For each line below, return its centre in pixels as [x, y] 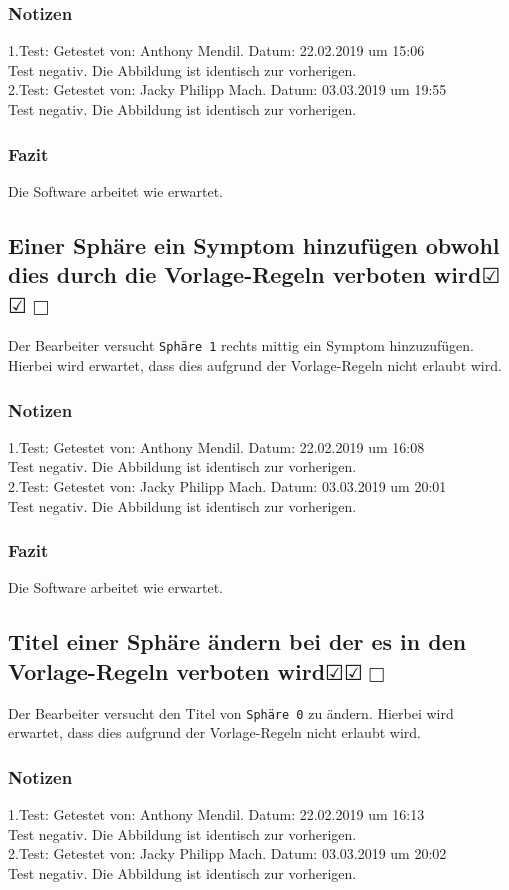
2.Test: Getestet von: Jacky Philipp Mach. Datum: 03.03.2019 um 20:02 [227, 853]
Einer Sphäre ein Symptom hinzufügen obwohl [254, 244]
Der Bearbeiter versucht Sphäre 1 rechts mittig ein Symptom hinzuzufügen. [241, 345]
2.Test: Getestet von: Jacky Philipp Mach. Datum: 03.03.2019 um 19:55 [227, 89]
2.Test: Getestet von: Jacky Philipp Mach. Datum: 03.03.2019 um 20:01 [227, 486]
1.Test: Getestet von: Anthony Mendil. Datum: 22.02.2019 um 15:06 [216, 50]
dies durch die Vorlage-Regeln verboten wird [245, 274]
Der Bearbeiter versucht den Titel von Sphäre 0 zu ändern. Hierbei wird [231, 712]
